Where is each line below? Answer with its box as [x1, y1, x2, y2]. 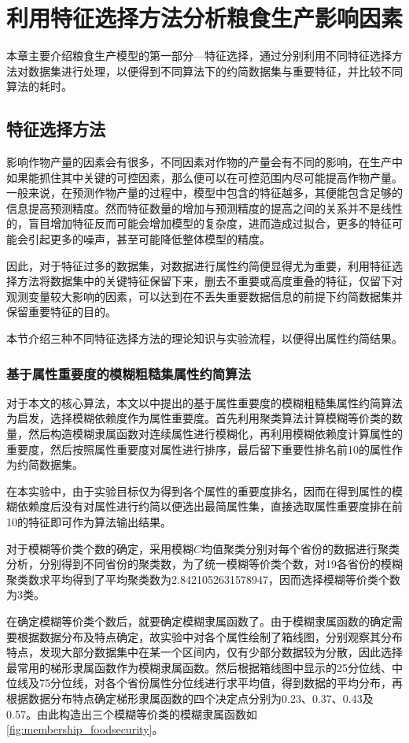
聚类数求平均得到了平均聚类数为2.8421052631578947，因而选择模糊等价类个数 [6, 570, 400, 587]
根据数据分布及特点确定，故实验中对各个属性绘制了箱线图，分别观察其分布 [17, 628, 403, 645]
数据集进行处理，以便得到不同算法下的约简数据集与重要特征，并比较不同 [28, 62, 403, 79]
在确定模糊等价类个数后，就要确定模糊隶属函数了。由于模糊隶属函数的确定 [6, 612, 392, 629]
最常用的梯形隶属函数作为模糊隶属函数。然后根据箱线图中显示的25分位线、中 [6, 659, 403, 675]
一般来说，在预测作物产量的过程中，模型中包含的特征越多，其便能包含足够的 [6, 184, 403, 201]
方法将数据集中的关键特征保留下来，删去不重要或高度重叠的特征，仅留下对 [17, 273, 403, 289]
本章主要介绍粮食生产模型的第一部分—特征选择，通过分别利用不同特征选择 [6, 47, 392, 64]
